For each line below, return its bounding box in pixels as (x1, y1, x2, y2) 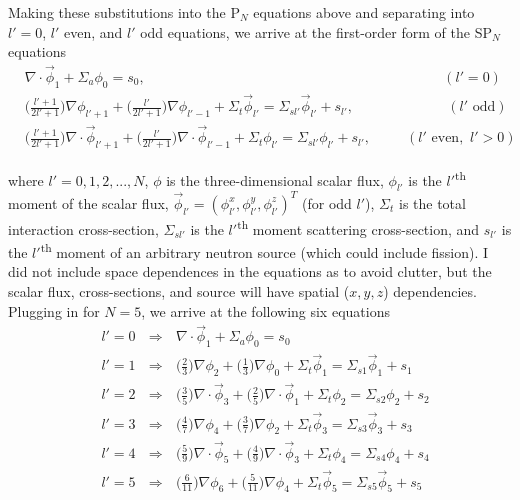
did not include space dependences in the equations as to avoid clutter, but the (8, 261, 492, 282)
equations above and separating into (253, 2, 475, 22)
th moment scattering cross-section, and (237, 215, 480, 239)
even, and (63, 21, 123, 42)
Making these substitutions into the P (8, 2, 240, 22)
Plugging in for (8, 300, 100, 321)
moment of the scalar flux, (8, 192, 169, 213)
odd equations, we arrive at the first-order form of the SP (140, 21, 492, 42)
